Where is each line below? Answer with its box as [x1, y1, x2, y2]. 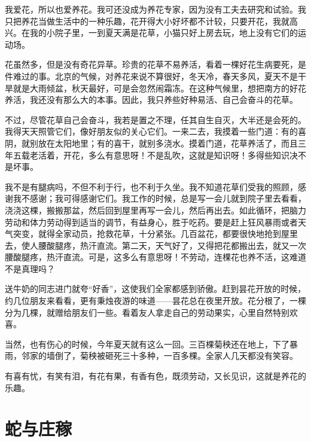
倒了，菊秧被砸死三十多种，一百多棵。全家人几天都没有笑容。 [54, 349, 298, 362]
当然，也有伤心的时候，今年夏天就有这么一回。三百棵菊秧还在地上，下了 [5, 337, 289, 350]
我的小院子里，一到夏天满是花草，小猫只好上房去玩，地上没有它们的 [29, 26, 298, 39]
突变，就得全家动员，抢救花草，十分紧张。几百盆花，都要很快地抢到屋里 [13, 227, 298, 240]
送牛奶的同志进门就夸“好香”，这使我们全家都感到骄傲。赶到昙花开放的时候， [5, 282, 306, 295]
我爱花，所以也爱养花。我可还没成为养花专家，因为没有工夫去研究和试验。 [5, 3, 298, 15]
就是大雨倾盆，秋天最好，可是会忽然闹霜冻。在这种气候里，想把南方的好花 [13, 81, 306, 94]
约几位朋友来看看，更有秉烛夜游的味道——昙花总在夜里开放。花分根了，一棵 [5, 294, 306, 307]
